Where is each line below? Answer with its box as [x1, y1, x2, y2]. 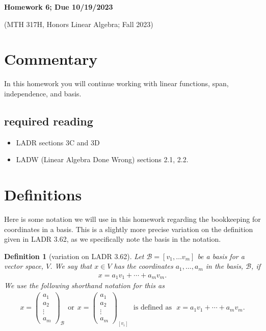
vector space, [4, 261, 44, 271]
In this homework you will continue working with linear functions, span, [4, 78, 229, 89]
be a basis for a [197, 250, 245, 261]
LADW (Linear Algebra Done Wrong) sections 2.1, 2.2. [16, 154, 189, 165]
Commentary [4, 48, 98, 69]
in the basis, [205, 261, 244, 271]
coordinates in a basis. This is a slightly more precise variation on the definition [4, 223, 253, 234]
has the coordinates [114, 261, 173, 271]
